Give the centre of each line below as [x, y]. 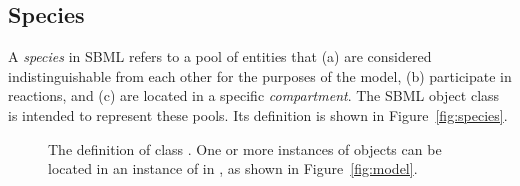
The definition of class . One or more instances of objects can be [245, 148]
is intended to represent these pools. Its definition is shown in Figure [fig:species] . [258, 114]
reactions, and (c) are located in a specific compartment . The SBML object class [254, 95]
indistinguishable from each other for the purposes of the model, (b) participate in [260, 75]
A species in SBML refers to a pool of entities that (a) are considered [220, 56]
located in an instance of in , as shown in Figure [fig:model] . [233, 168]
